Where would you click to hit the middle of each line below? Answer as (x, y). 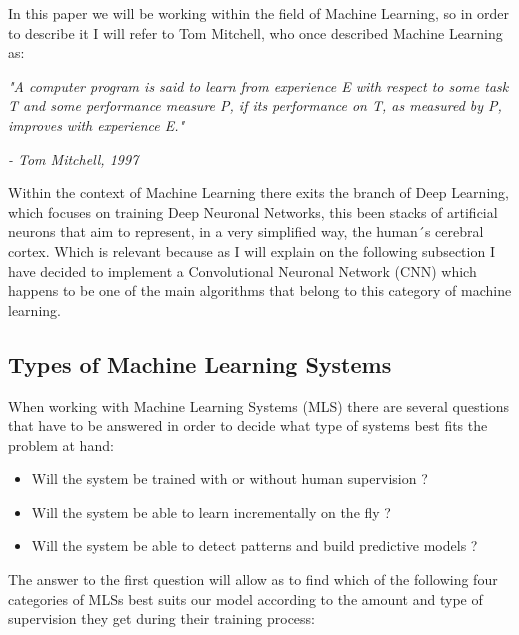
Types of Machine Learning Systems (200, 363)
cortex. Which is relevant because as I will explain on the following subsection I (251, 250)
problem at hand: (61, 444)
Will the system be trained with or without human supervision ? (229, 478)
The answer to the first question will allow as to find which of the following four (253, 579)
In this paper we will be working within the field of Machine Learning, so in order (259, 13)
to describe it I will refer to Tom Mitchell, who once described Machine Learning (255, 32)
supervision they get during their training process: (161, 618)
